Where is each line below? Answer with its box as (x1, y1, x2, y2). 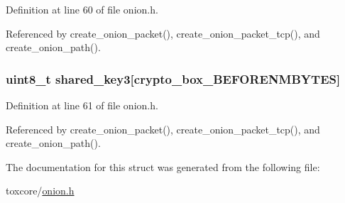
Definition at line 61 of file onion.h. (6, 98, 158, 112)
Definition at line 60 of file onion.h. (6, 2, 158, 16)
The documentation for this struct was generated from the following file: (6, 159, 320, 174)
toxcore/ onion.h (6, 183, 75, 198)
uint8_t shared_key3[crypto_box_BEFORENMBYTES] (6, 70, 341, 87)
